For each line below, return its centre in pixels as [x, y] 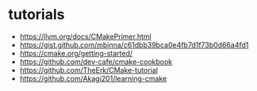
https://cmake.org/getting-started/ [76, 53]
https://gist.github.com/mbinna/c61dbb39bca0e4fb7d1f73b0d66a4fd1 [134, 44]
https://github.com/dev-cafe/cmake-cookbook [96, 62]
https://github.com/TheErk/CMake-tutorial [89, 70]
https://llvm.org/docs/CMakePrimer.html [86, 36]
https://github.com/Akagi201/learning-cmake [93, 78]
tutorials [36, 15]
